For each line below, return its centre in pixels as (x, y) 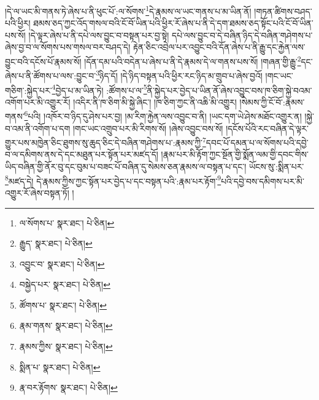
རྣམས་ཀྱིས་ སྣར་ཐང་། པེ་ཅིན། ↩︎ (66, 346)
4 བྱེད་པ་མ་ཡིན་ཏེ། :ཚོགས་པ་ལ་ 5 (99, 89)
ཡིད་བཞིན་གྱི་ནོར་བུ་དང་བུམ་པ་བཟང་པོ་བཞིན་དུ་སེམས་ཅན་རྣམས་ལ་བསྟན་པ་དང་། (126, 167)
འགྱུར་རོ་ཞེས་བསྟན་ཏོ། (37, 192)
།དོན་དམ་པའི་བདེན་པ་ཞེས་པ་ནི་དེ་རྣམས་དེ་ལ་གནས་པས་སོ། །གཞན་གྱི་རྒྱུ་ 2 (193, 60)
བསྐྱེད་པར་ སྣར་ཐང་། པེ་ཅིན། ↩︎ (65, 284)
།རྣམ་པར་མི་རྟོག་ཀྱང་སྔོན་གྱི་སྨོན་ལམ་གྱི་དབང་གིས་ (235, 154)
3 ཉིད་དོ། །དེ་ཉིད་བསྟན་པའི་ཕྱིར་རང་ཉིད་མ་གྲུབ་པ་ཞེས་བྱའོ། (179, 75)
